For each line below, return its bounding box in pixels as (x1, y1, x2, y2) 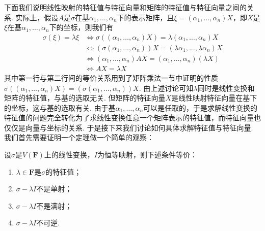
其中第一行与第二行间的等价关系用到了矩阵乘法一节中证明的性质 (4, 72, 218, 83)
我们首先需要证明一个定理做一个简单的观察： (4, 132, 154, 143)
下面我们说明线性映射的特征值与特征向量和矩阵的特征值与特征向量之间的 (4, 2, 247, 12)
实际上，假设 (15, 12, 59, 22)
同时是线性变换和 (197, 82, 255, 93)
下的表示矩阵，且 (117, 12, 174, 22)
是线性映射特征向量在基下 (171, 92, 257, 103)
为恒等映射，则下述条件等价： (97, 149, 197, 160)
